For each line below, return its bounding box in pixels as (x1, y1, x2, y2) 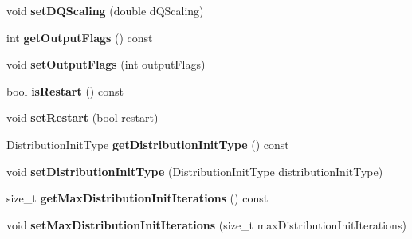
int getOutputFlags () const (6, 29, 153, 45)
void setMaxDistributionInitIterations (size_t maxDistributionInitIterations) (6, 216, 406, 233)
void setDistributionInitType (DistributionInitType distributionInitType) (6, 163, 383, 179)
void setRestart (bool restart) (6, 109, 159, 126)
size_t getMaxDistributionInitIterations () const (6, 190, 269, 206)
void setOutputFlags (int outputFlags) (6, 56, 206, 72)
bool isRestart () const (6, 82, 124, 99)
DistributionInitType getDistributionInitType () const (6, 135, 289, 152)
